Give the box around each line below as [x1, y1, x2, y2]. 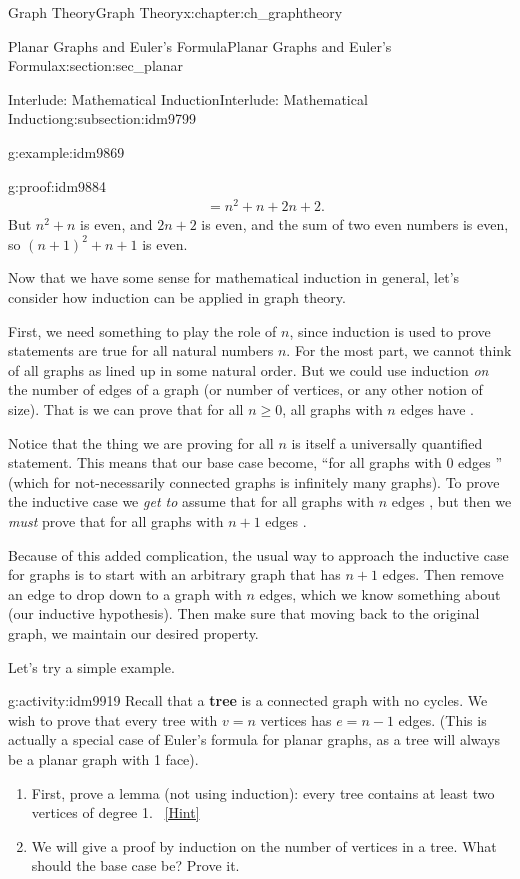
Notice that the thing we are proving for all [8, 432, 274, 453]
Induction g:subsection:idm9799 [8, 108, 197, 129]
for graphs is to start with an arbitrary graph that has [8, 564, 341, 585]
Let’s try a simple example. [8, 656, 175, 677]
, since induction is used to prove [289, 320, 491, 341]
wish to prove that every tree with [8, 709, 218, 730]
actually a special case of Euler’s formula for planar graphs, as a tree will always [8, 729, 501, 750]
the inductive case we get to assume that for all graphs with [8, 491, 375, 512]
